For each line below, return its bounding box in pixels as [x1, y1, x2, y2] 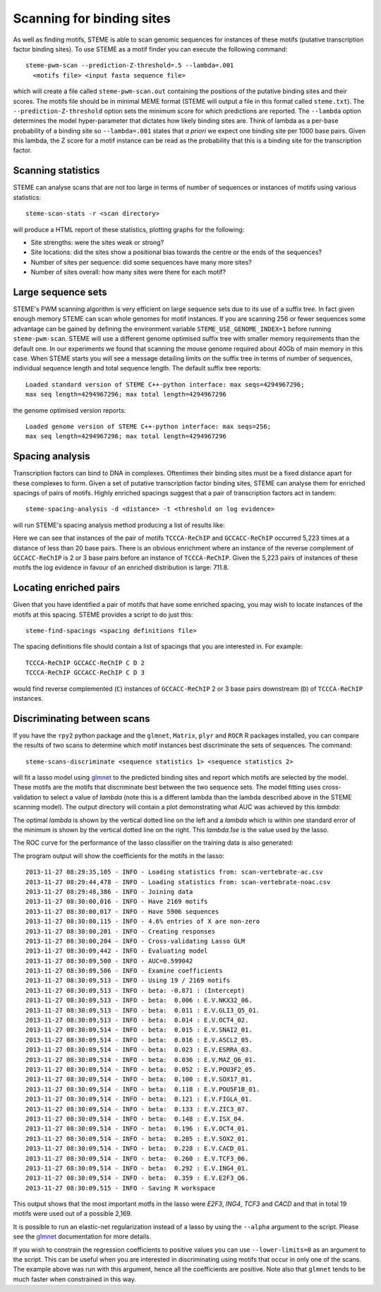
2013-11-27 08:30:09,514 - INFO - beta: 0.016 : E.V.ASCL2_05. [25, 1036, 253, 1044]
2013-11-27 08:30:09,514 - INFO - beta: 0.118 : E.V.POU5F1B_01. [25, 1085, 260, 1093]
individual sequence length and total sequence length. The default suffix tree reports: [13, 364, 261, 373]
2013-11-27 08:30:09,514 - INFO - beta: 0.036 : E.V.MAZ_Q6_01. [25, 1056, 257, 1063]
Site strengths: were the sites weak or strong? [30, 238, 164, 246]
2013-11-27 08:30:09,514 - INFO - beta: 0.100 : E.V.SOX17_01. [25, 1075, 253, 1083]
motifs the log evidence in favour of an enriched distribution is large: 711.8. [13, 563, 229, 572]
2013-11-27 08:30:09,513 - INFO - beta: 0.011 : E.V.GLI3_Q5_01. [25, 1006, 260, 1014]
